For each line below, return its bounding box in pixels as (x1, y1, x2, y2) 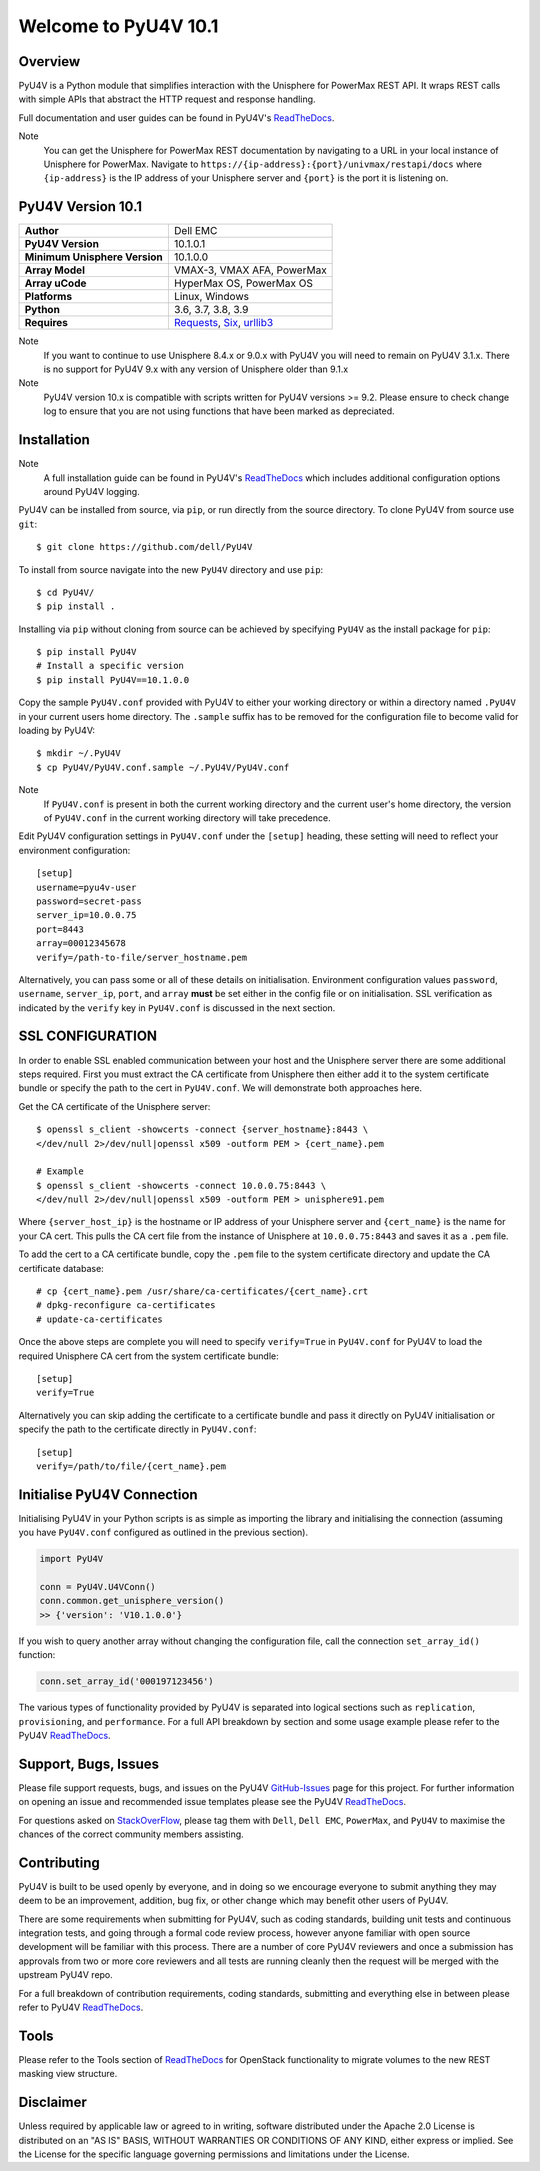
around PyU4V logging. (43, 485, 140, 497)
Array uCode (24, 276, 87, 290)
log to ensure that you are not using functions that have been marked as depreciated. (43, 405, 395, 417)
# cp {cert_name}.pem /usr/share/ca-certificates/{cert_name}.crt (36, 1286, 369, 1297)
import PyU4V (39, 1553, 104, 1565)
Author (24, 224, 59, 238)
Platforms (24, 290, 73, 304)
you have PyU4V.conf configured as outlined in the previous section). (18, 1526, 309, 1539)
